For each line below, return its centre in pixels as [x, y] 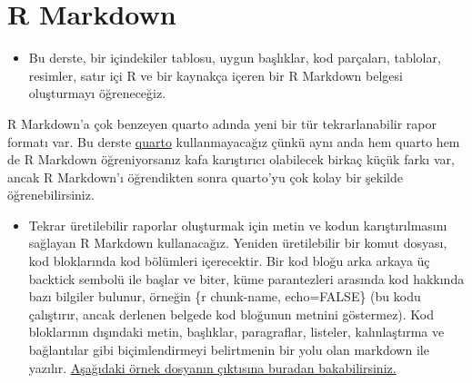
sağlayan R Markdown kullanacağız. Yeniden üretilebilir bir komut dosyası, [238, 243]
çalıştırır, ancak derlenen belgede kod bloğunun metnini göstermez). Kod [231, 314]
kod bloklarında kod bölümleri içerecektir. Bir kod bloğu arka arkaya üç [229, 261]
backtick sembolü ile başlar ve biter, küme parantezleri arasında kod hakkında [246, 278]
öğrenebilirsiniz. [51, 195]
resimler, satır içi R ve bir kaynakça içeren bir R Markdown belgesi [216, 75]
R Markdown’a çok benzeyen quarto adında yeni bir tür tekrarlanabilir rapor [222, 123]
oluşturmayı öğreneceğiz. [97, 93]
